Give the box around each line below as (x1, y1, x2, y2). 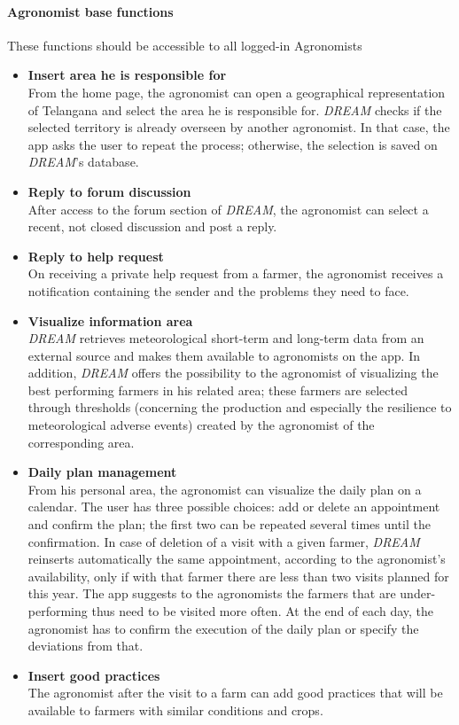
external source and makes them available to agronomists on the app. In (27, 346, 420, 364)
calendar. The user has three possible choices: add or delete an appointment (27, 497, 440, 516)
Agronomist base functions (7, 2, 174, 20)
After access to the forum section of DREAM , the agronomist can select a (27, 199, 429, 218)
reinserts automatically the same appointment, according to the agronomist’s (27, 550, 446, 568)
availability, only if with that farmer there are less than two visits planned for (27, 566, 449, 585)
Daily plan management (27, 463, 177, 481)
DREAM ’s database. (27, 152, 139, 171)
